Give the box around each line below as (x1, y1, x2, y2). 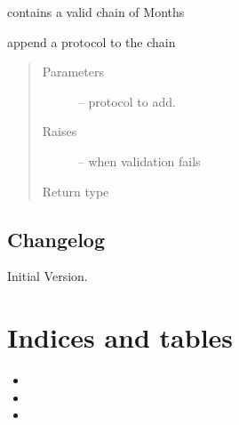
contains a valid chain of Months (7, 3, 185, 20)
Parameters (42, 62, 104, 81)
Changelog (7, 225, 106, 253)
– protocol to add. (77, 92, 176, 110)
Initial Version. (7, 267, 88, 285)
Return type (42, 181, 109, 200)
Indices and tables (7, 319, 234, 356)
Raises (42, 122, 77, 140)
